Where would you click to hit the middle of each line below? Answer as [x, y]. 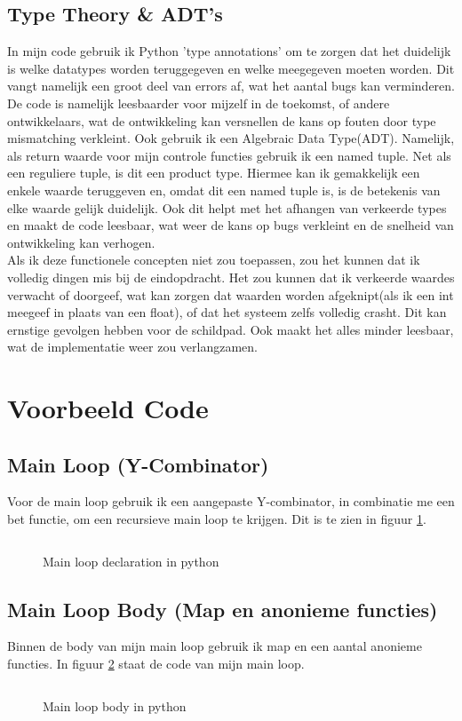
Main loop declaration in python [131, 561]
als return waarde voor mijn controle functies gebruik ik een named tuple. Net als [229, 155]
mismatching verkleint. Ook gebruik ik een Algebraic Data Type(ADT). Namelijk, [231, 138]
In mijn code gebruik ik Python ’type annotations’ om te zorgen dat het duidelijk [229, 51]
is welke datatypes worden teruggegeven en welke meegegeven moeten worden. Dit [231, 68]
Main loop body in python [115, 705]
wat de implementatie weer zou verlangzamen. [132, 347]
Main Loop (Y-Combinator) [138, 464]
